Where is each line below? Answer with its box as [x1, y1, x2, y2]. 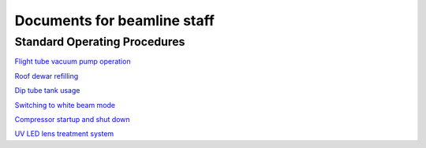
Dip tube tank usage [14, 86, 80, 95]
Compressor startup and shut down [14, 114, 130, 124]
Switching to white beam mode [14, 100, 116, 109]
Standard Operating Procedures [14, 35, 185, 49]
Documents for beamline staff [14, 12, 215, 29]
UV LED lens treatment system [14, 129, 114, 139]
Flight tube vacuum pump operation [14, 57, 131, 66]
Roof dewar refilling [14, 71, 79, 80]
